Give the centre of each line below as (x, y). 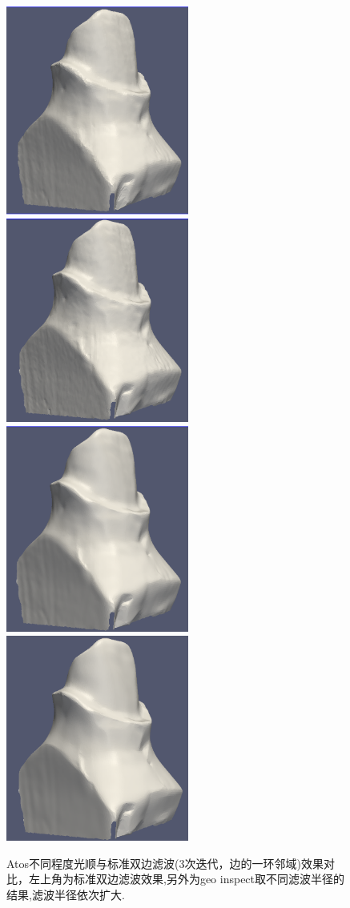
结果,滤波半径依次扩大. (66, 894)
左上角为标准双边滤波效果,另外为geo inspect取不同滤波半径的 (187, 879)
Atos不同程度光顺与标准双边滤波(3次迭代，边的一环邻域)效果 (165, 863)
